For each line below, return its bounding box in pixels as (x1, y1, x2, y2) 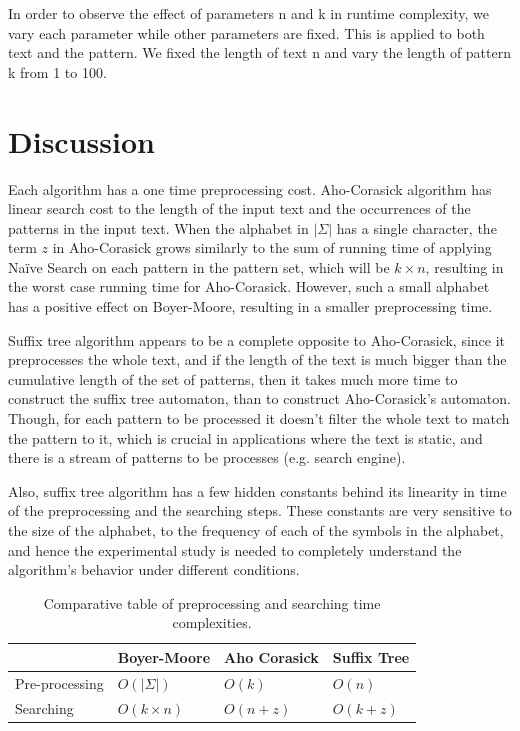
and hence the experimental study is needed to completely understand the (8, 539, 462, 560)
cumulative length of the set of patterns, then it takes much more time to (8, 368, 458, 389)
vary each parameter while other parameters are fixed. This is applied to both (8, 22, 485, 43)
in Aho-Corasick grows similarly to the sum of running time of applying (52, 237, 492, 258)
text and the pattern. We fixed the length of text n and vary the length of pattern (8, 42, 511, 63)
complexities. (172, 612, 252, 633)
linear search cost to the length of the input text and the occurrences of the (8, 198, 471, 219)
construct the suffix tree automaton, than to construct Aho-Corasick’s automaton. (8, 388, 511, 409)
